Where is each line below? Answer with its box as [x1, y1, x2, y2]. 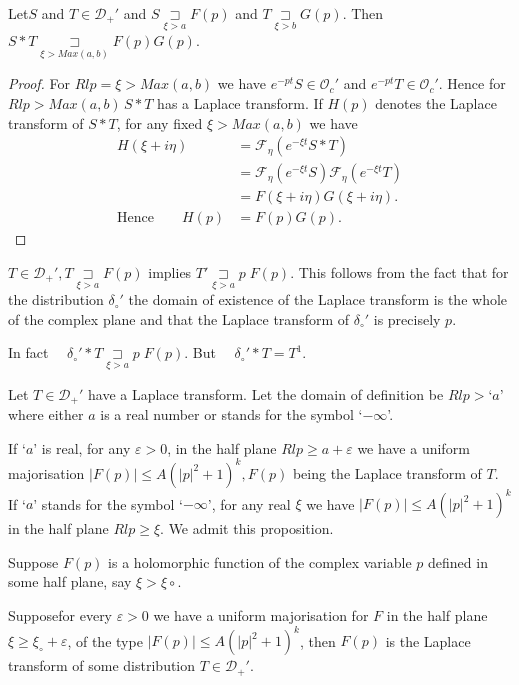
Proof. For [8, 73, 71, 94]
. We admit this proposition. [160, 518, 334, 539]
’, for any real [207, 493, 291, 514]
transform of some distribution [8, 655, 196, 676]
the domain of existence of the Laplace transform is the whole [128, 289, 508, 310]
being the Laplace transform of [292, 462, 482, 483]
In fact [8, 342, 49, 363]
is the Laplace [385, 630, 471, 651]
